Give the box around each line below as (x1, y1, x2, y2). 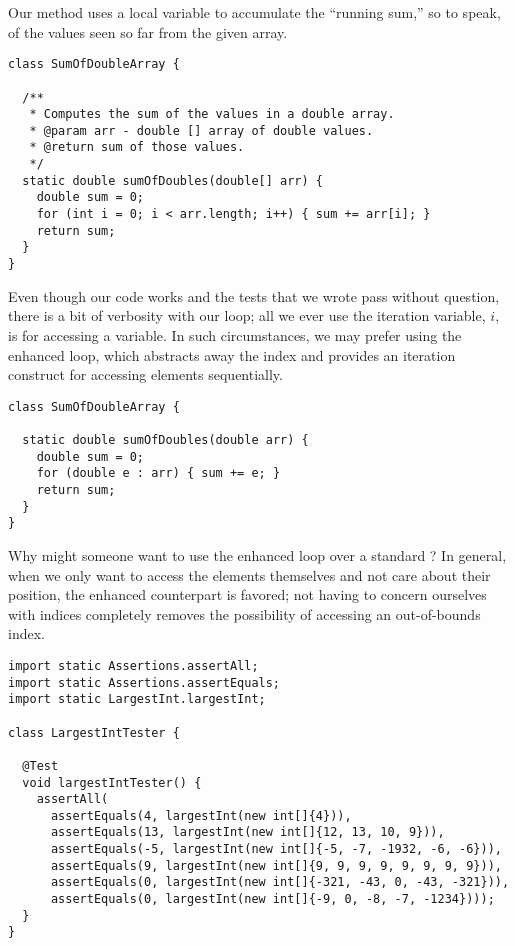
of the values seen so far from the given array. (8, 21, 288, 42)
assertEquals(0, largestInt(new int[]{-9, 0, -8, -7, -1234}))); (50, 892, 495, 907)
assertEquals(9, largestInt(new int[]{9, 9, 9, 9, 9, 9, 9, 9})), (50, 858, 502, 873)
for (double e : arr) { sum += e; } (36, 466, 281, 481)
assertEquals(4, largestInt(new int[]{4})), (50, 808, 352, 823)
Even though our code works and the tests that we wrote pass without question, (8, 285, 500, 306)
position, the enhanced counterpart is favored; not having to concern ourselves (8, 584, 487, 605)
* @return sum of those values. (29, 140, 245, 155)
